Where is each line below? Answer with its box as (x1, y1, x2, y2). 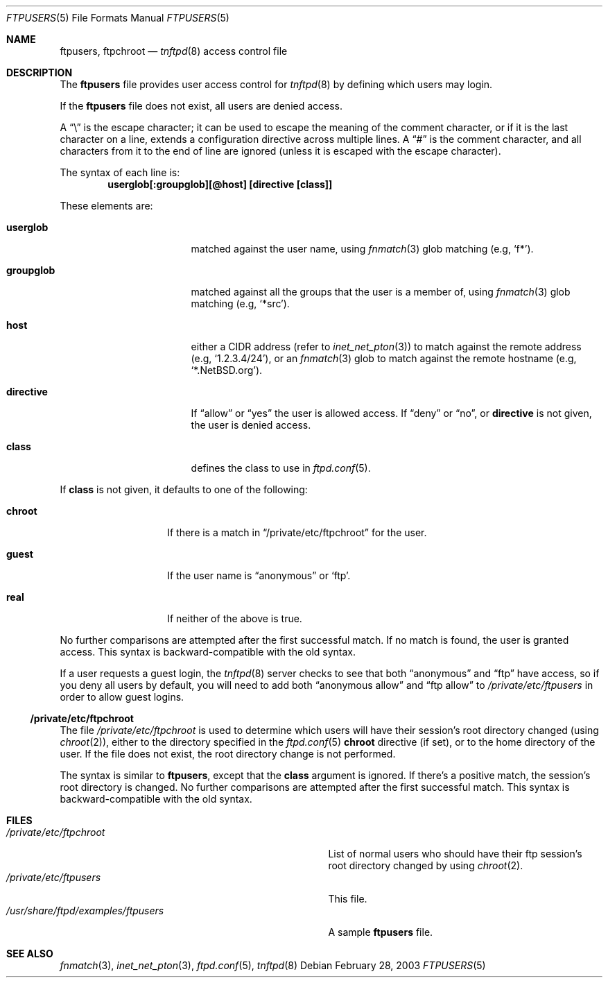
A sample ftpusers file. (328, 926, 433, 938)
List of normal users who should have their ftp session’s (328, 848, 582, 860)
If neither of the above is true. (167, 613, 302, 624)
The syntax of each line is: (60, 166, 180, 178)
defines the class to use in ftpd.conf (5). (191, 462, 371, 474)
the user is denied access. (191, 419, 311, 431)
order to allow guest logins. (60, 691, 184, 703)
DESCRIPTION (6, 67, 73, 78)
